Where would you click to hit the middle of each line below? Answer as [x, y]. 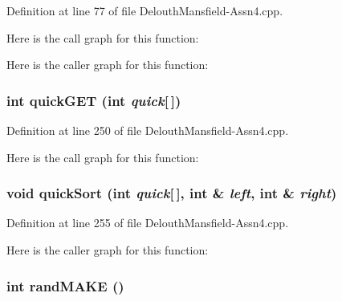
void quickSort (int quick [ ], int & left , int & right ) [172, 193]
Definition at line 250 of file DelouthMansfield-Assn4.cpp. [148, 130]
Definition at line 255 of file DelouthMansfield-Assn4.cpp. [148, 223]
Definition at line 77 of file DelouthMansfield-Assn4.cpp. [145, 10]
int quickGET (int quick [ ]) [94, 100]
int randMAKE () [65, 285]
